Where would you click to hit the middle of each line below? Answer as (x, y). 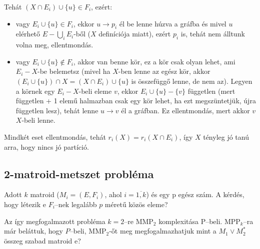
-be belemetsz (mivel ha (74, 71)
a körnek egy (35, 91)
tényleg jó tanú (226, 136)
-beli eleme (95, 91)
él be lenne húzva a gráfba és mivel (173, 23)
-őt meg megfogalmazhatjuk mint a (163, 231)
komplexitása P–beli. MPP (199, 221)
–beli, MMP (88, 231)
